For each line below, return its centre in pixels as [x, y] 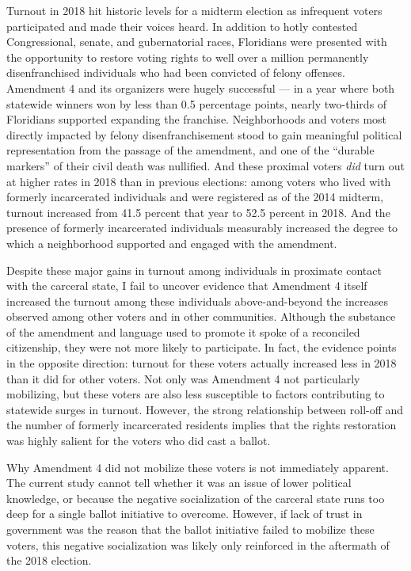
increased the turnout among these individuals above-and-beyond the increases [197, 301]
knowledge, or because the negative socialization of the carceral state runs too [196, 498]
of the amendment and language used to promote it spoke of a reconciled [183, 331]
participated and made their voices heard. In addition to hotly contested [182, 26]
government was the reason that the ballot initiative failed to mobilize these [190, 529]
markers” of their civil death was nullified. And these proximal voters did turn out [205, 165]
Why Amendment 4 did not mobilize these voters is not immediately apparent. [198, 467]
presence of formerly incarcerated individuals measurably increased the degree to [202, 228]
